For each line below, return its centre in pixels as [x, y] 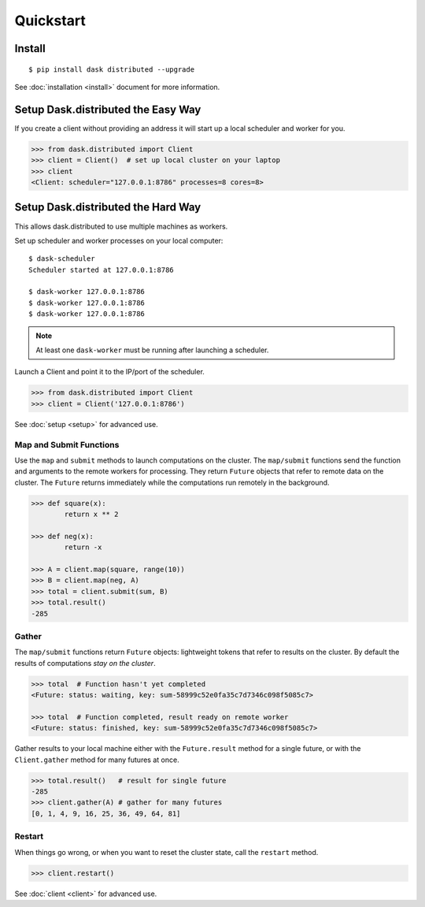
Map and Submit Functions [67, 444]
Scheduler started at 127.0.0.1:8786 [102, 269]
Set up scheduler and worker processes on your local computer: [119, 240]
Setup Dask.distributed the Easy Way [108, 109]
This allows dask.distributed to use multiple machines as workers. [121, 226]
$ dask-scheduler [62, 259]
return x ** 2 [91, 515]
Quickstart [50, 20]
